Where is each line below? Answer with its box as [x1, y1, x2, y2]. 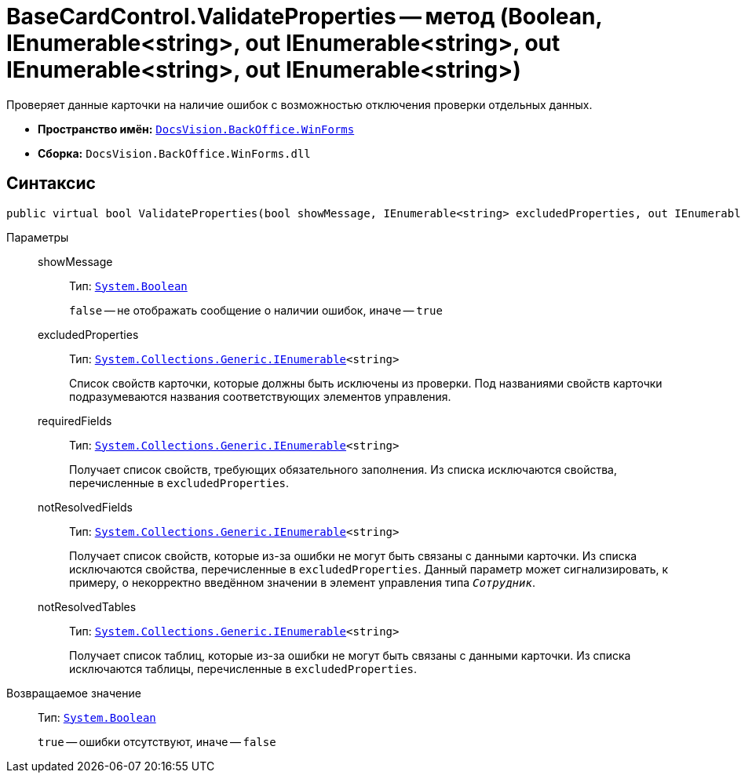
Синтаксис [6, 173, 96, 194]
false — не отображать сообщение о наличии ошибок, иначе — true [69, 303, 443, 317]
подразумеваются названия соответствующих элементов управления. [69, 389, 451, 403]
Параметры [6, 230, 69, 244]
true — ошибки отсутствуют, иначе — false [38, 734, 276, 748]
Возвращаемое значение [6, 686, 141, 700]
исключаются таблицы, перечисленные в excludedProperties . [69, 661, 418, 675]
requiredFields [38, 413, 112, 428]
